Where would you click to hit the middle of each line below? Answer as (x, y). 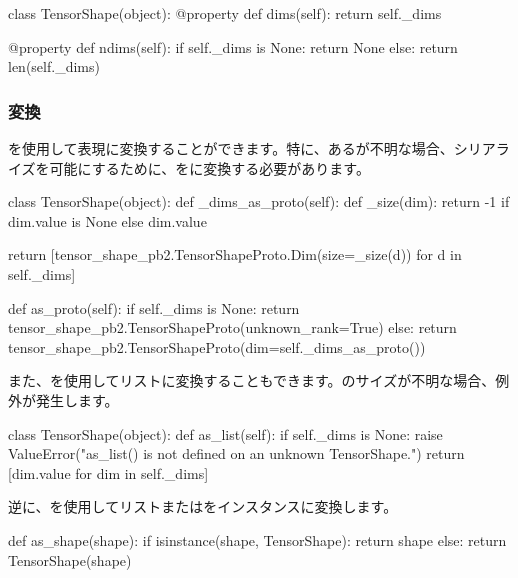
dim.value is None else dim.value (107, 220)
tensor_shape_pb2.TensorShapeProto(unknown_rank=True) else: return (232, 327)
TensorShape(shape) (70, 559)
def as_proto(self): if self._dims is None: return (154, 307)
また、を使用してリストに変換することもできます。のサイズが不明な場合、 (252, 380)
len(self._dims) (54, 66)
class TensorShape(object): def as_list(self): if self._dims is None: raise (225, 433)
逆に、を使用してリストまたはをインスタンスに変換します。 (203, 506)
